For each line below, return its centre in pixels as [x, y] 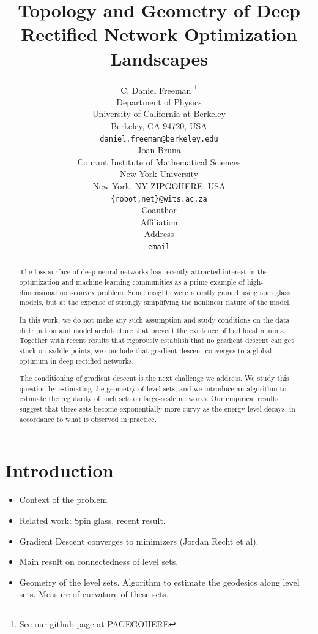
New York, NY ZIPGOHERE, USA [159, 185]
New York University [159, 174]
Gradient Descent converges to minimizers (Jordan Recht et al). [139, 541]
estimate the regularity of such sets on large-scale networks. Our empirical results [149, 398]
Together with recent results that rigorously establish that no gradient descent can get [157, 340]
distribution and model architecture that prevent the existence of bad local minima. [153, 330]
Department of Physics [159, 101]
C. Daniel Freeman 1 [159, 89]
